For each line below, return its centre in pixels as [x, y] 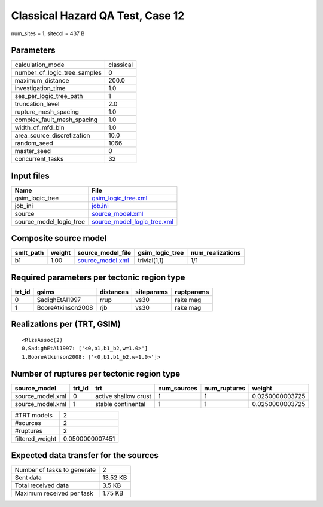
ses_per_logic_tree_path [49, 96]
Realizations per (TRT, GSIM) [66, 324]
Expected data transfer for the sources [85, 455]
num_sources [177, 388]
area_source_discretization [52, 136]
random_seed [34, 143]
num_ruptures [225, 388]
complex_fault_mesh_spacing [56, 120]
